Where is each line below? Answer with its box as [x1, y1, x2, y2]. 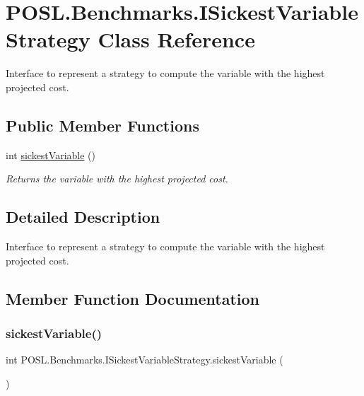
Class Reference [98, 25, 255, 54]
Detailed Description [6, 206, 160, 228]
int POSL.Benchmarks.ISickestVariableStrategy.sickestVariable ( [6, 352, 283, 367]
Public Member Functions [6, 114, 199, 136]
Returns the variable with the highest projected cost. [6, 171, 228, 186]
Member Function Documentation [6, 287, 260, 309]
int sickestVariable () [6, 147, 95, 162]
